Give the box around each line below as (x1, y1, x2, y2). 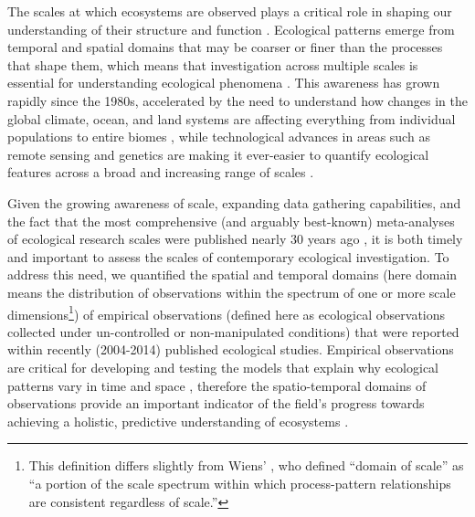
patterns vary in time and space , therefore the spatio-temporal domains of (7, 375, 427, 395)
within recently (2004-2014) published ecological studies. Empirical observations (7, 340, 454, 359)
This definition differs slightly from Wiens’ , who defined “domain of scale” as (28, 456, 464, 475)
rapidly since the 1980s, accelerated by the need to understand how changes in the (7, 90, 469, 110)
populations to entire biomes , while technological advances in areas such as (7, 127, 430, 146)
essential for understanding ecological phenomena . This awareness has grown (7, 73, 440, 92)
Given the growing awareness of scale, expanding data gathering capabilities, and (7, 193, 461, 212)
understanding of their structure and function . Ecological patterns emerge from (7, 19, 455, 38)
